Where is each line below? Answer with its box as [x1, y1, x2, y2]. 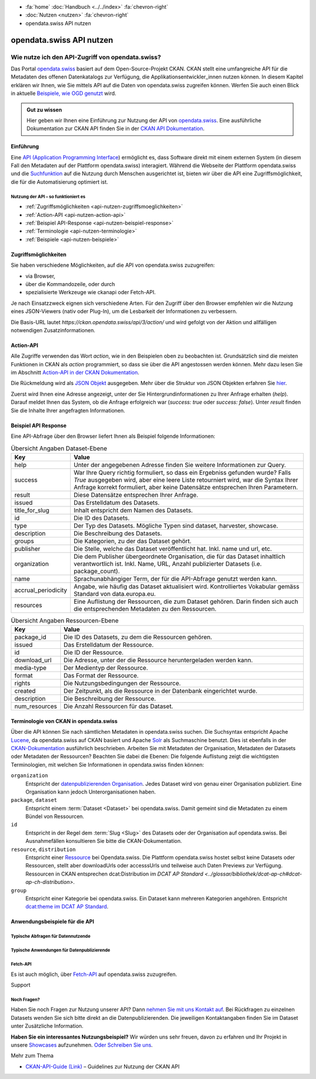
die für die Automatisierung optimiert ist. [11, 178, 108, 185]
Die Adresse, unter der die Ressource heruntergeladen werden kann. [63, 656, 253, 665]
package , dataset [11, 797, 58, 804]
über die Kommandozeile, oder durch [25, 280, 115, 287]
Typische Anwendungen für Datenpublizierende [11, 947, 111, 954]
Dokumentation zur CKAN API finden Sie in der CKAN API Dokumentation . [26, 125, 205, 132]
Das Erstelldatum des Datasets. [73, 498, 160, 506]
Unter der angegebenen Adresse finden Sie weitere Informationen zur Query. [73, 461, 286, 469]
